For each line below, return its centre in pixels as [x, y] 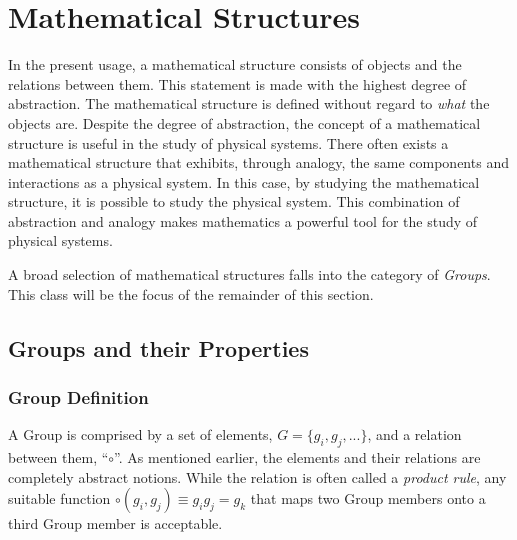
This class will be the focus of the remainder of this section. [191, 293]
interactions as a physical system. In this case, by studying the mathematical [244, 181]
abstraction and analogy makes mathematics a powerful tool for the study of [243, 220]
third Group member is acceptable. [115, 523]
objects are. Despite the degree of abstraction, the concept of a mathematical [244, 122]
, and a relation [414, 434]
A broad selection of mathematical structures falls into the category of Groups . [249, 274]
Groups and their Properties [158, 347]
